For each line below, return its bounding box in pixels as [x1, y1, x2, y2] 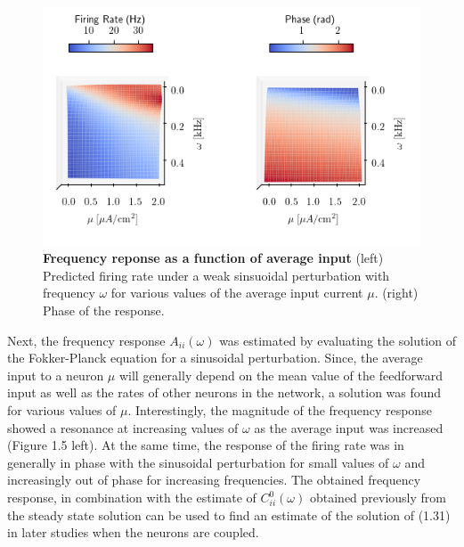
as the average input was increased [254, 418, 444, 437]
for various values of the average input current [110, 283, 363, 302]
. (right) [374, 283, 419, 302]
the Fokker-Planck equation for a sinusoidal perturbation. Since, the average [7, 348, 423, 367]
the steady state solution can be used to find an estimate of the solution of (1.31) [7, 505, 451, 524]
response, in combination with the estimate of [7, 488, 256, 506]
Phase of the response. [43, 301, 165, 320]
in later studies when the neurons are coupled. [7, 523, 259, 542]
